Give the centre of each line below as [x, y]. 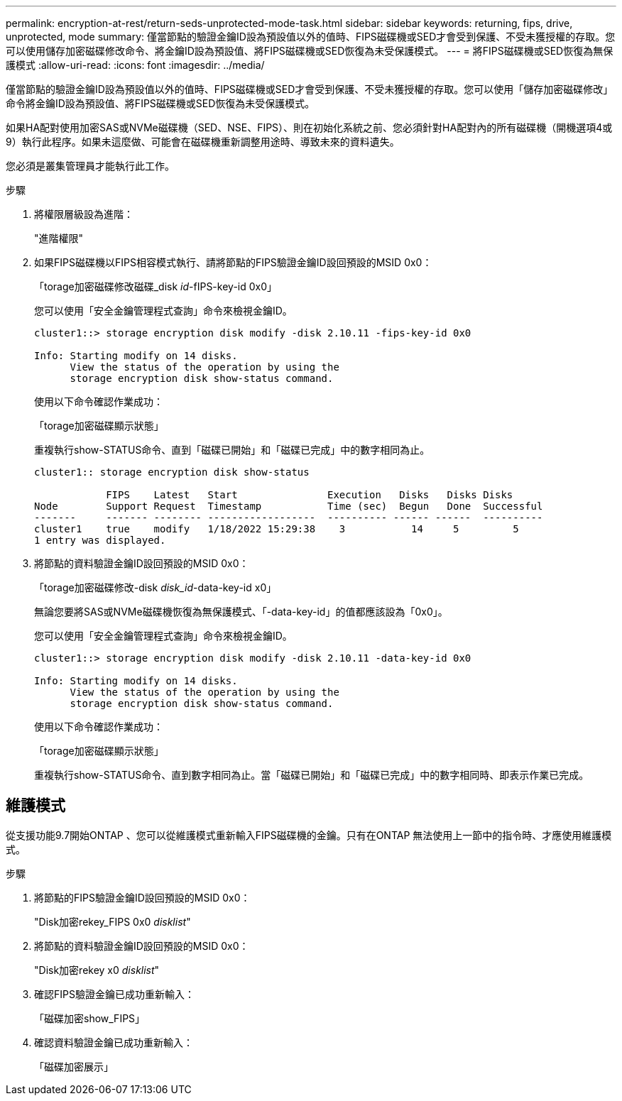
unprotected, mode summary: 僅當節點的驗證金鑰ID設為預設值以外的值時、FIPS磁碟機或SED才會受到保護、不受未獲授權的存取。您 [311, 37]
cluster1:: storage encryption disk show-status [172, 472]
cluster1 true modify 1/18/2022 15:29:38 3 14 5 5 [277, 529]
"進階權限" [59, 238]
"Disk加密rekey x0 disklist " [97, 970]
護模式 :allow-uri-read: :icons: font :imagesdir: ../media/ [135, 65]
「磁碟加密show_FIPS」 [90, 1018]
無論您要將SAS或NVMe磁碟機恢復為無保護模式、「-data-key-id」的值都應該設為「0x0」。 [241, 612]
